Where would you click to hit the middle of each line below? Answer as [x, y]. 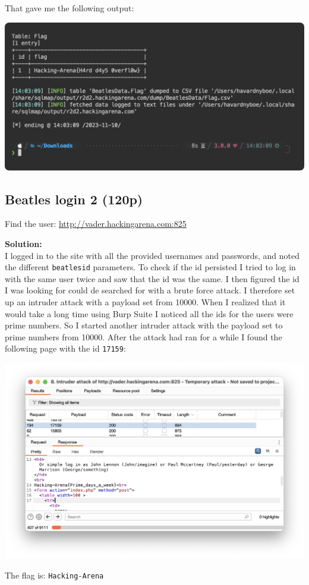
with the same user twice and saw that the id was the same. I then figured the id [152, 278]
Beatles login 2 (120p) [74, 199]
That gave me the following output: [70, 8]
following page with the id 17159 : [65, 348]
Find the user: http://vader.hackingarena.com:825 [96, 224]
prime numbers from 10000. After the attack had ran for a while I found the [144, 336]
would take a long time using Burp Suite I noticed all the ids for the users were [149, 313]
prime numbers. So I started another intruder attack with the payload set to [144, 325]
